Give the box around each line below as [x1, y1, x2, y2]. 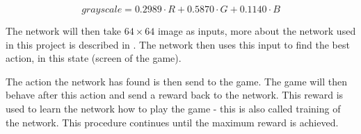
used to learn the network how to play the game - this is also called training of [6, 101, 341, 115]
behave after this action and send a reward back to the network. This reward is [6, 87, 344, 102]
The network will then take [6, 24, 122, 37]
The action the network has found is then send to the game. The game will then [6, 74, 348, 88]
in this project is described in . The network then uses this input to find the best [6, 37, 350, 51]
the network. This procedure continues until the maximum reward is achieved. [6, 115, 339, 129]
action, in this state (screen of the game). [6, 51, 182, 65]
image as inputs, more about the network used [157, 24, 356, 37]
